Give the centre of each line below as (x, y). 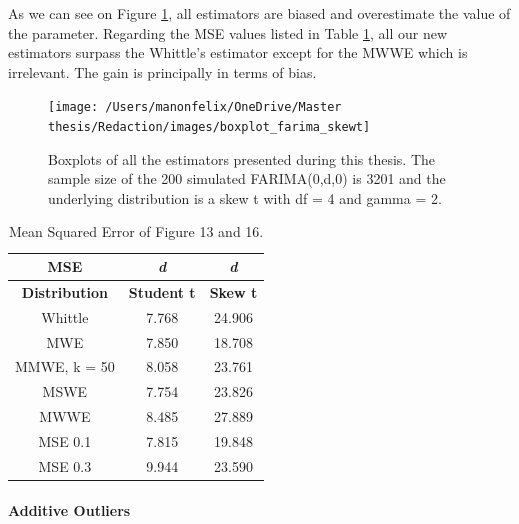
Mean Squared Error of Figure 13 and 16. (136, 231)
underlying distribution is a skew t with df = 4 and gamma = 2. (245, 197)
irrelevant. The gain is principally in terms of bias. (162, 71)
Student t (162, 291)
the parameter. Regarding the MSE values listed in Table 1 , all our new (227, 32)
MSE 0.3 (65, 465)
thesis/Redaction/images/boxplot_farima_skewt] (209, 127)
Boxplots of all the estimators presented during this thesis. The (242, 158)
